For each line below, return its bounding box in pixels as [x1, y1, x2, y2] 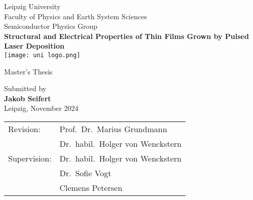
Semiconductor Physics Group [4, 21, 98, 31]
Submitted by [4, 83, 47, 94]
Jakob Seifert [4, 93, 51, 103]
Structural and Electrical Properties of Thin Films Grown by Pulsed [4, 30, 249, 41]
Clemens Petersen [59, 182, 123, 193]
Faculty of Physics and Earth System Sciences [4, 11, 147, 21]
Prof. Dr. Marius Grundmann [59, 123, 167, 135]
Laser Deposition [4, 41, 64, 51]
